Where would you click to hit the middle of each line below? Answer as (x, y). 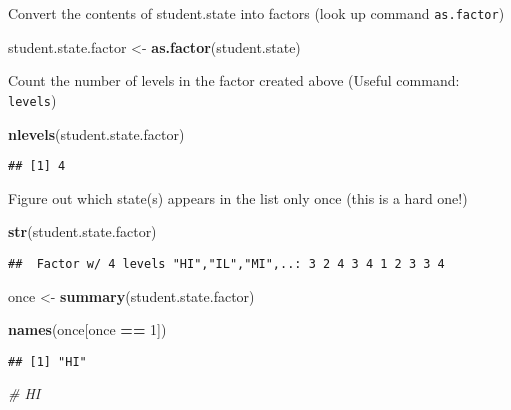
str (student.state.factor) (82, 231)
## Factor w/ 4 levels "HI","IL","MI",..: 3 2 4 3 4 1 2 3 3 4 (226, 263)
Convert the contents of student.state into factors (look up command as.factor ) (256, 13)
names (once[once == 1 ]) (87, 329)
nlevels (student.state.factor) (96, 133)
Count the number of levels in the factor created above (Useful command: (234, 80)
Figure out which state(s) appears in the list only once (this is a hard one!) (238, 197)
